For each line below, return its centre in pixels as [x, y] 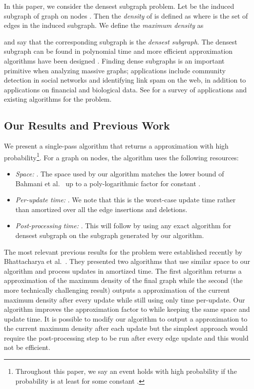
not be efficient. [27, 347]
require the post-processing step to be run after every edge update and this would [126, 337]
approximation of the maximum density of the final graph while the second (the [123, 280]
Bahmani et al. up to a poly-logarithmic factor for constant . [108, 183]
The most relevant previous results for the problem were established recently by [123, 251]
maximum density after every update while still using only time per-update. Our [125, 299]
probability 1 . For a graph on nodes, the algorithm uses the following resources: [121, 156]
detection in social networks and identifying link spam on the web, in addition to [125, 80]
